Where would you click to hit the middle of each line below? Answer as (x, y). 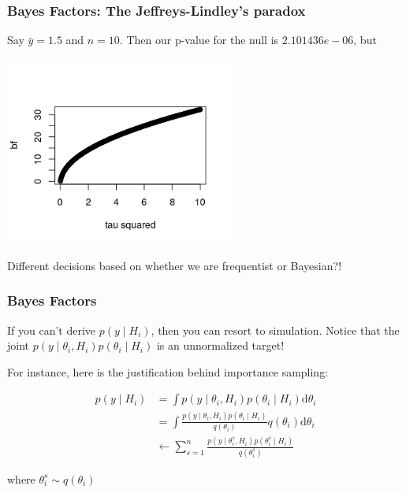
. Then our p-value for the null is (199, 40)
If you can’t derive (52, 330)
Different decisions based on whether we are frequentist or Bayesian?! (175, 265)
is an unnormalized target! (220, 345)
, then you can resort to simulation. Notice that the (275, 330)
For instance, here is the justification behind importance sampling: (168, 371)
